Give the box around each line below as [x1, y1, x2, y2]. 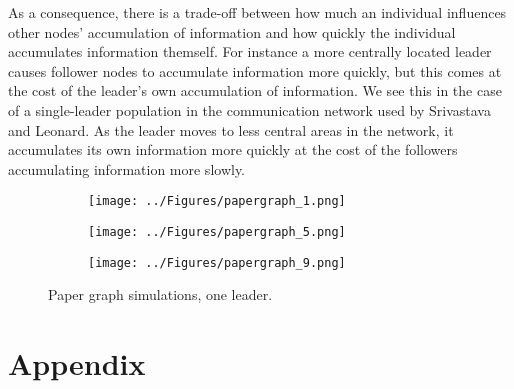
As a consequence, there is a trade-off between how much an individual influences [8, 2, 507, 22]
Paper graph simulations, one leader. [48, 284, 273, 305]
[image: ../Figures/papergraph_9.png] [88, 255, 346, 270]
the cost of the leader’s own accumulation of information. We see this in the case [8, 80, 502, 101]
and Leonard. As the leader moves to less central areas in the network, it [8, 119, 454, 140]
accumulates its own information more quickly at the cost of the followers [8, 139, 458, 160]
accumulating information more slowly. [8, 158, 246, 179]
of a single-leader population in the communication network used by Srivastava [8, 99, 491, 120]
